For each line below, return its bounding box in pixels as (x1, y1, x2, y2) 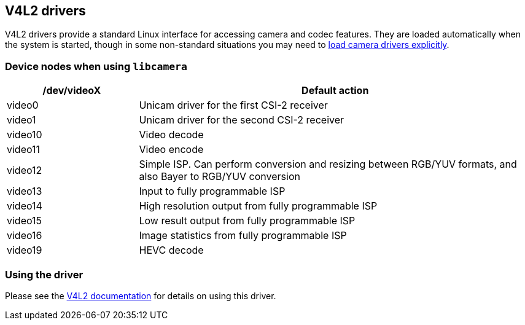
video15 (7, 214, 42, 227)
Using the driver (5, 268, 84, 281)
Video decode (139, 128, 204, 141)
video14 (7, 200, 42, 213)
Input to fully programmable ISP (139, 185, 286, 198)
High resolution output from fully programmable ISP (139, 200, 378, 213)
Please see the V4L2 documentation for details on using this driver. (5, 290, 276, 301)
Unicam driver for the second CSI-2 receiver (139, 114, 344, 127)
